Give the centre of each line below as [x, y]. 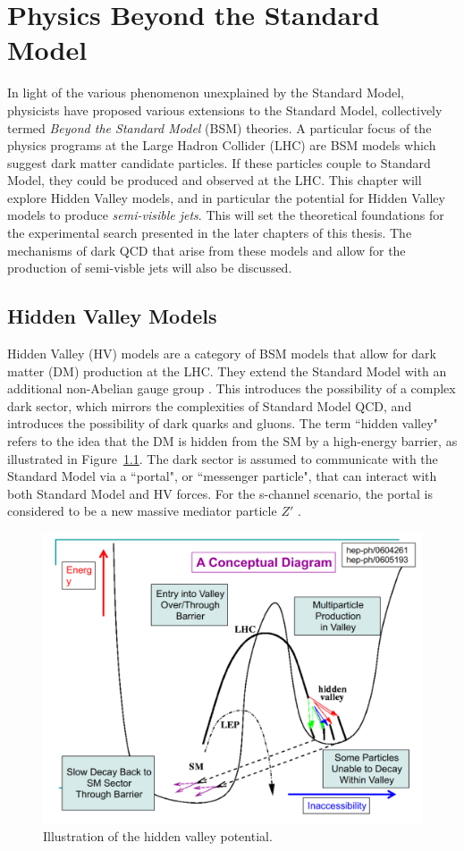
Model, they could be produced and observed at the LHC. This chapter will [215, 180]
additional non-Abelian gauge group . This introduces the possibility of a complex [232, 388]
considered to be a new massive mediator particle [142, 511]
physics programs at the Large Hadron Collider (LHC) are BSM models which [222, 145]
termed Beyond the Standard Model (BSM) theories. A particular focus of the [219, 127]
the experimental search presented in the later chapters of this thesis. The [210, 233]
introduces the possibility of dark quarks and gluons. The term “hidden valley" [223, 423]
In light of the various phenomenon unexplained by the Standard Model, [206, 93]
